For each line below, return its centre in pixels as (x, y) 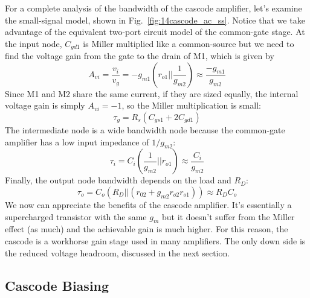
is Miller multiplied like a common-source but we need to (189, 43)
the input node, (34, 43)
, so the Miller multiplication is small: (191, 105)
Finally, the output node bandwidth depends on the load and (118, 180)
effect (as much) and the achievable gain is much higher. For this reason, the (147, 229)
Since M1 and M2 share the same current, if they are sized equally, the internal (152, 93)
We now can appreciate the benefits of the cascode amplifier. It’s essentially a (148, 204)
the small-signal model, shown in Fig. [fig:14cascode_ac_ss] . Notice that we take (155, 20)
